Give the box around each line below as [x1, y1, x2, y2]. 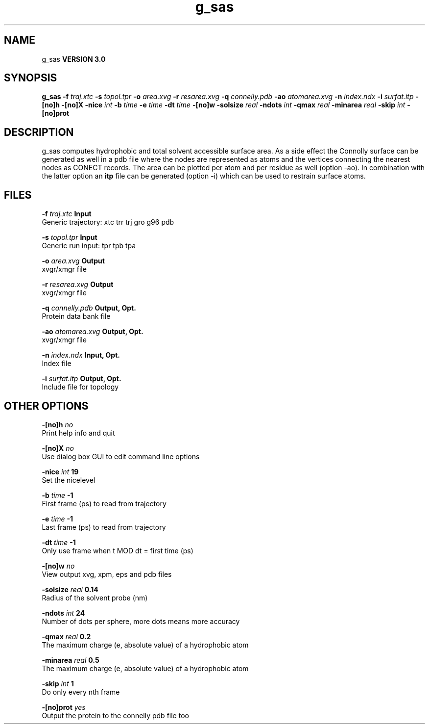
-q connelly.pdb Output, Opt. [42, 304, 136, 312]
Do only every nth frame [42, 687, 120, 696]
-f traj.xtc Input [42, 209, 92, 218]
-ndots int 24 [42, 608, 85, 617]
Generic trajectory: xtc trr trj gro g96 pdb [42, 218, 174, 227]
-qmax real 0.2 [42, 632, 91, 641]
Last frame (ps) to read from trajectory [42, 522, 166, 531]
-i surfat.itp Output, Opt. [42, 374, 121, 383]
